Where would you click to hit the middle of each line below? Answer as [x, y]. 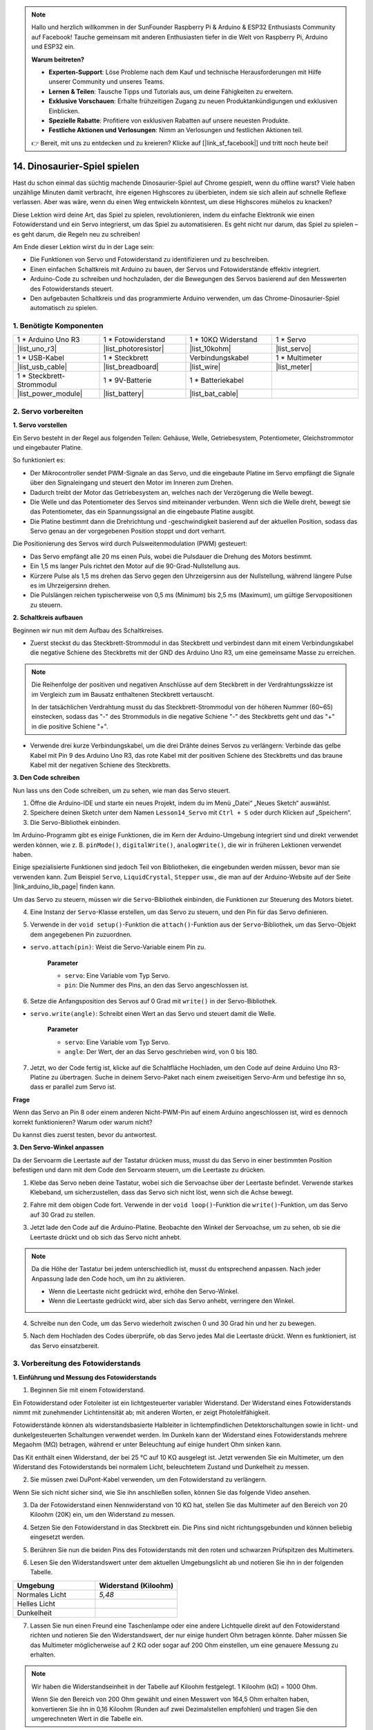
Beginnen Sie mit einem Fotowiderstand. [87, 1390]
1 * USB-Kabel [41, 358]
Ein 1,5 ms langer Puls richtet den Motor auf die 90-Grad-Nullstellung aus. [135, 566]
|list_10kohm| [210, 349]
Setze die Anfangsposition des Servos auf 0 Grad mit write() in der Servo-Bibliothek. [154, 1001]
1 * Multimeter [299, 358]
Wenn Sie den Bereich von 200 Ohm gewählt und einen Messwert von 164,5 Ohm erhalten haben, [171, 1700]
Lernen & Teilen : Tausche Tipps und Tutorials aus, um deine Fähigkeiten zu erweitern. [171, 91]
